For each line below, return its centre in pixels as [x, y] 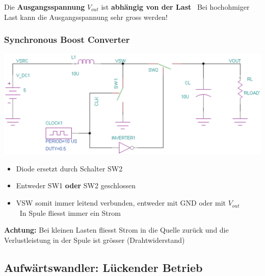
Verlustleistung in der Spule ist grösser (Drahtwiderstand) [95, 240]
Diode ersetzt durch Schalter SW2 [69, 168]
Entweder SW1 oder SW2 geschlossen [76, 185]
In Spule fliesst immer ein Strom [70, 212]
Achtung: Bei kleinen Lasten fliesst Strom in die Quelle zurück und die [116, 230]
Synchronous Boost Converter [67, 40]
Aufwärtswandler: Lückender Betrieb [103, 267]
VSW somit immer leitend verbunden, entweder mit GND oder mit [121, 203]
